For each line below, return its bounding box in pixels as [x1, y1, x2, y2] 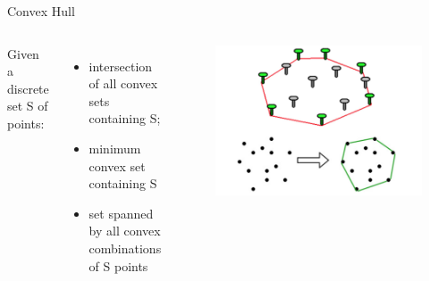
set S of [7, 96, 48, 115]
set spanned [88, 203, 154, 222]
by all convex [88, 221, 161, 240]
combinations [88, 238, 162, 257]
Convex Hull [7, 2, 75, 20]
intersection [88, 56, 153, 75]
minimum [88, 138, 141, 157]
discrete [7, 79, 49, 97]
